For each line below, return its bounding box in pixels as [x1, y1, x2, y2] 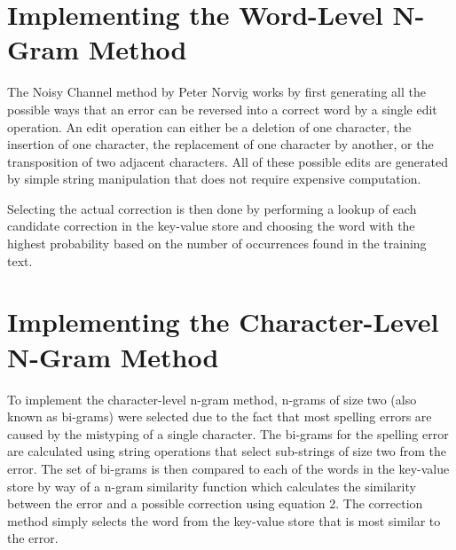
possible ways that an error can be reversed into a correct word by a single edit [7, 99, 437, 118]
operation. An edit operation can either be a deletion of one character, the [7, 117, 412, 136]
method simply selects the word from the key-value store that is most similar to [7, 511, 441, 530]
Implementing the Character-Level [7, 303, 439, 340]
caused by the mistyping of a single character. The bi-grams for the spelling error [7, 424, 449, 443]
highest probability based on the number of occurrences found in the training [7, 234, 427, 253]
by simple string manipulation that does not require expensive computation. [7, 169, 421, 188]
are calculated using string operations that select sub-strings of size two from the [7, 442, 447, 460]
